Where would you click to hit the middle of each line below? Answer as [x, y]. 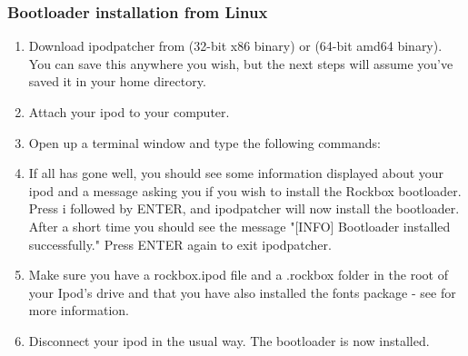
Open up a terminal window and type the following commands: [204, 142]
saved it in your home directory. [117, 81]
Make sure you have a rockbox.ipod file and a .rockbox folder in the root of [238, 275]
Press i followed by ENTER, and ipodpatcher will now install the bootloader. [244, 208]
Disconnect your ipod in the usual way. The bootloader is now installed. [229, 340]
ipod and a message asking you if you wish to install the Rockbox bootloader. [245, 190]
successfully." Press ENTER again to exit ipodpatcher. [180, 244]
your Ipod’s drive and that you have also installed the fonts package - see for [242, 292]
